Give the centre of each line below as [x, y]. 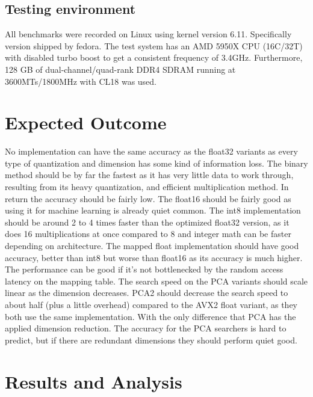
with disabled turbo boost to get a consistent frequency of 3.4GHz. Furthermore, [154, 57]
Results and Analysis [94, 381]
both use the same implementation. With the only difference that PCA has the [150, 316]
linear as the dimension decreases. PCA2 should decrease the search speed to [147, 293]
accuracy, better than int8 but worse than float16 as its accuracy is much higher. [154, 257]
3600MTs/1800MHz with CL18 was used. [81, 81]
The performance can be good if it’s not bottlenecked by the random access [144, 269]
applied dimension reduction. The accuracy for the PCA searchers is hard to [146, 328]
